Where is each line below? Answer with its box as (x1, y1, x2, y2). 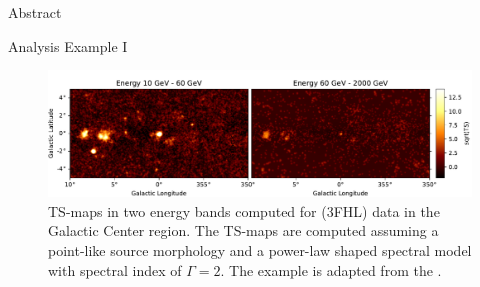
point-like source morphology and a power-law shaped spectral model (48, 240, 472, 261)
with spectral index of (48, 259, 182, 280)
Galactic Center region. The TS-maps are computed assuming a (48, 220, 439, 241)
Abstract (8, 2, 62, 22)
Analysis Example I (8, 35, 128, 56)
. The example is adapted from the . (220, 259, 442, 280)
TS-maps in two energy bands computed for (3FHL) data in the (48, 200, 440, 221)
